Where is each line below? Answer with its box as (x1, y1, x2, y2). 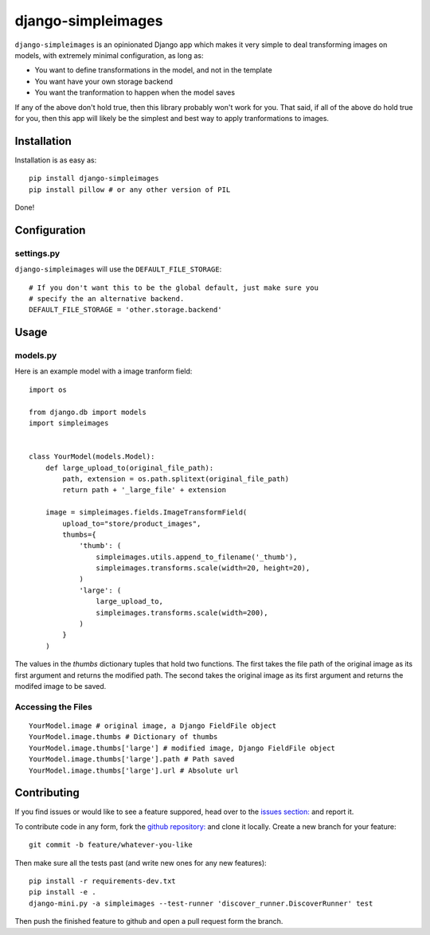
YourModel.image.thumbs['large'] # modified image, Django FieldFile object (29, 743, 336, 753)
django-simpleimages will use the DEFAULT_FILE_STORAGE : (14, 264, 222, 274)
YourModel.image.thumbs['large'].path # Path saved (29, 755, 235, 764)
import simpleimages (29, 419, 109, 428)
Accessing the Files (14, 701, 93, 712)
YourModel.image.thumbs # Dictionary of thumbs (29, 733, 218, 741)
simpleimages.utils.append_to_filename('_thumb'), (96, 552, 298, 561)
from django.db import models (29, 407, 147, 417)
